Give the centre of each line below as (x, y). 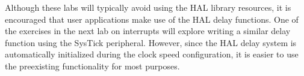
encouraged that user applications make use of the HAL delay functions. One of (152, 19)
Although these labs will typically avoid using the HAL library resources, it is (148, 7)
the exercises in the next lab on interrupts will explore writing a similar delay (148, 31)
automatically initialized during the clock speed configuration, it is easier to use (152, 54)
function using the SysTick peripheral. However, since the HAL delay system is (151, 42)
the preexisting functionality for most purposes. (92, 66)
